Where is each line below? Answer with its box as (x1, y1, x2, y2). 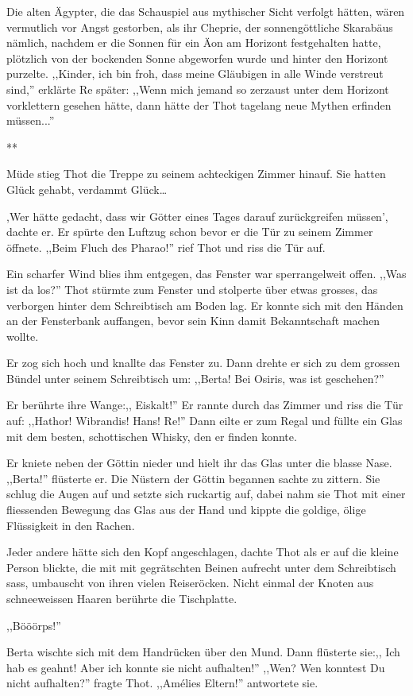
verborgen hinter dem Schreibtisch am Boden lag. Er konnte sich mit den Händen (6, 296, 403, 313)
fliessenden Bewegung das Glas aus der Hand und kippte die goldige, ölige (6, 501, 366, 518)
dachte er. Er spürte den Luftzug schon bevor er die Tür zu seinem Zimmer (6, 223, 373, 240)
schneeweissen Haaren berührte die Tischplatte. (6, 590, 237, 606)
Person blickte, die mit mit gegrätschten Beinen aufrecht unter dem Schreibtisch (6, 559, 396, 575)
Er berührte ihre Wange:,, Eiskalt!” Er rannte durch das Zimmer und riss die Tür (6, 396, 403, 413)
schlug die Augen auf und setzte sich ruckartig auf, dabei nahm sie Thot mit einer (6, 485, 406, 502)
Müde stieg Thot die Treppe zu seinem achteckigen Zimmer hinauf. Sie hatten (6, 165, 386, 182)
